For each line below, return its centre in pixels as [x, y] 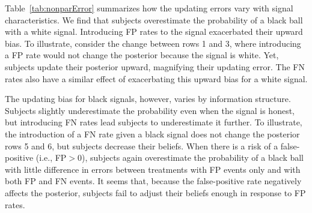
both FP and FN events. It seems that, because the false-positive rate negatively [153, 181]
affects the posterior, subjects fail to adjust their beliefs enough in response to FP [155, 192]
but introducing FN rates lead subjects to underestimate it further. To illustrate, [154, 122]
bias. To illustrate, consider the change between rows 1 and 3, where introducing [153, 43]
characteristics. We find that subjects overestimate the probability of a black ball [154, 19]
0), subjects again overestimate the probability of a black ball [191, 157]
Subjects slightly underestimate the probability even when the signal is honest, [150, 110]
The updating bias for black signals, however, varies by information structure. [148, 99]
